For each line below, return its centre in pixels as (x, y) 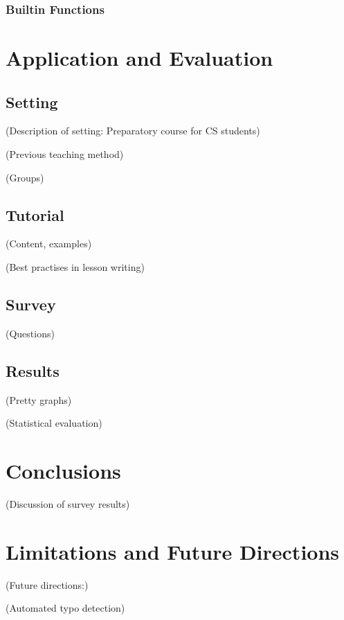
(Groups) (25, 177)
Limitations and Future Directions (173, 551)
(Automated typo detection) (65, 608)
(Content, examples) (49, 243)
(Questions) (30, 333)
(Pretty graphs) (39, 399)
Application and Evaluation (139, 58)
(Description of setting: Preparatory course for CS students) (133, 131)
